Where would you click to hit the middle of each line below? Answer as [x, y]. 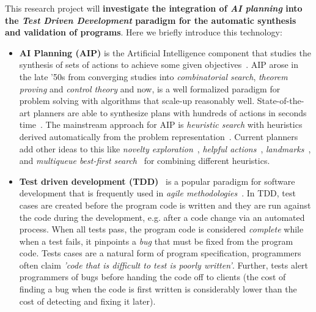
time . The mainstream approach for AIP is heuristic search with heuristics [161, 124]
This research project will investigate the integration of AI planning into [154, 8]
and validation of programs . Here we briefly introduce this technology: [144, 32]
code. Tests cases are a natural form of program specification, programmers [160, 253]
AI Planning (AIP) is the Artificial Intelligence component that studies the [165, 52]
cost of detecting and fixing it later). [87, 301]
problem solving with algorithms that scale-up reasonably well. [137, 101]
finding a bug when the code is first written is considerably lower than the [158, 289]
